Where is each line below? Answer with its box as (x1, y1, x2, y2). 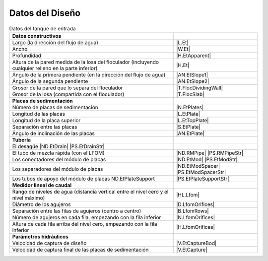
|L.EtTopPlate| (176, 117, 209, 124)
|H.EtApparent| (176, 52, 211, 59)
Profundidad (12, 52, 42, 59)
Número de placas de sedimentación (12, 104, 99, 111)
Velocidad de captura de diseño (12, 240, 87, 247)
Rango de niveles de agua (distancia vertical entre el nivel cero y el (12, 188, 169, 195)
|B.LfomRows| (176, 207, 209, 214)
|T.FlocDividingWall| (176, 84, 223, 91)
